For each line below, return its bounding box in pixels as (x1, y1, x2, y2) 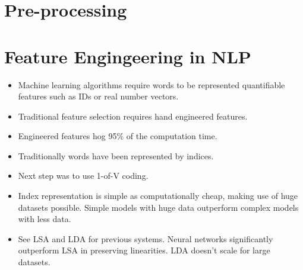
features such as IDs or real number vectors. (18, 90, 179, 102)
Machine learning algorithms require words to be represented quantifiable (18, 78, 285, 91)
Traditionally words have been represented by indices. (18, 149, 214, 162)
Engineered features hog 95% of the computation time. (18, 130, 217, 142)
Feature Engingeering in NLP (4, 44, 251, 68)
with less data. (18, 213, 71, 225)
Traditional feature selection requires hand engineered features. (18, 110, 248, 122)
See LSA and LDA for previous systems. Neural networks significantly (18, 232, 273, 245)
